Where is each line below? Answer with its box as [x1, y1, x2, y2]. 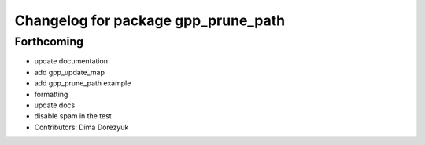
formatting [34, 89, 68, 99]
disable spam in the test [34, 111, 112, 121]
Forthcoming [14, 34, 84, 49]
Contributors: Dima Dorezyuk [34, 122, 129, 132]
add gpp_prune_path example [34, 78, 131, 88]
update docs [34, 100, 76, 110]
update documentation [34, 56, 108, 66]
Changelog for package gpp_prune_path [14, 12, 286, 29]
